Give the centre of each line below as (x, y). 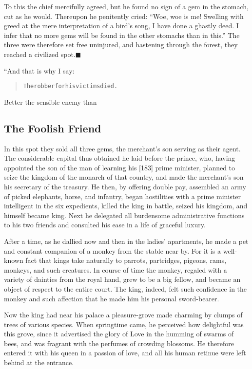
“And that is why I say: (39, 70)
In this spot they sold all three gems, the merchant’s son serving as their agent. (122, 148)
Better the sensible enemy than (50, 101)
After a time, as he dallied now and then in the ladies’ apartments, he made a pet (126, 241)
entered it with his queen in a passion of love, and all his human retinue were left (125, 353)
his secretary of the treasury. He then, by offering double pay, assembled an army (125, 186)
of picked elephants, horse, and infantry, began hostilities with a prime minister (122, 196)
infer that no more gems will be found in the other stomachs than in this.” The (122, 35)
